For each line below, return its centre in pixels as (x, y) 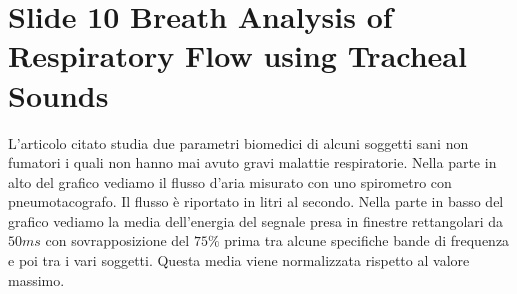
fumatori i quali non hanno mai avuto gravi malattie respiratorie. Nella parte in (252, 162)
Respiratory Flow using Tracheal (237, 55)
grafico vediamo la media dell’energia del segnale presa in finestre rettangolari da (256, 220)
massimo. (36, 279)
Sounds (58, 94)
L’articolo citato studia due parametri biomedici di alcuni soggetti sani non (238, 142)
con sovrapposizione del (117, 240)
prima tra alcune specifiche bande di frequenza (367, 240)
